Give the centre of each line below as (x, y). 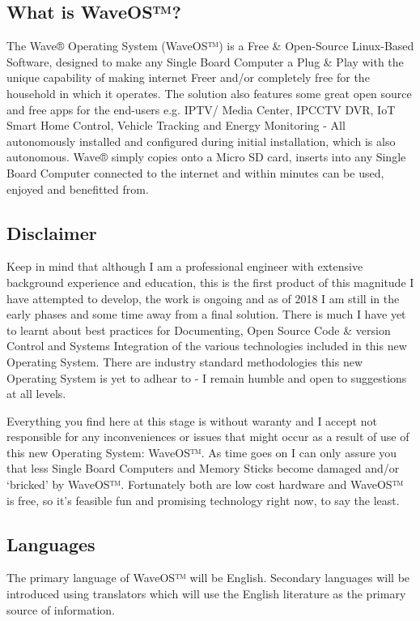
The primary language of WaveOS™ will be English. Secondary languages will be (208, 578)
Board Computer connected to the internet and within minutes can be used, (195, 172)
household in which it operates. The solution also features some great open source (209, 93)
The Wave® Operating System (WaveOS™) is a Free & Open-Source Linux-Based (210, 46)
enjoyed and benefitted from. (78, 188)
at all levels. (36, 394)
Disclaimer (52, 232)
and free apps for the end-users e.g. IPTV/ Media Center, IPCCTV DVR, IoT (201, 109)
